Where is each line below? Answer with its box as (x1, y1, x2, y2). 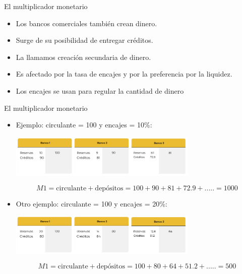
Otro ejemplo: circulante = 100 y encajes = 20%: (16, 198, 167, 209)
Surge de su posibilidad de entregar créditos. (16, 35, 153, 45)
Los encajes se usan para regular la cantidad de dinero (16, 85, 184, 96)
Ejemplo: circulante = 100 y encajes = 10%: (16, 119, 152, 130)
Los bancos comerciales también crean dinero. (16, 18, 157, 28)
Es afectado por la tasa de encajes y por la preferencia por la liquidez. (16, 68, 232, 79)
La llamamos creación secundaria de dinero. (16, 51, 151, 62)
